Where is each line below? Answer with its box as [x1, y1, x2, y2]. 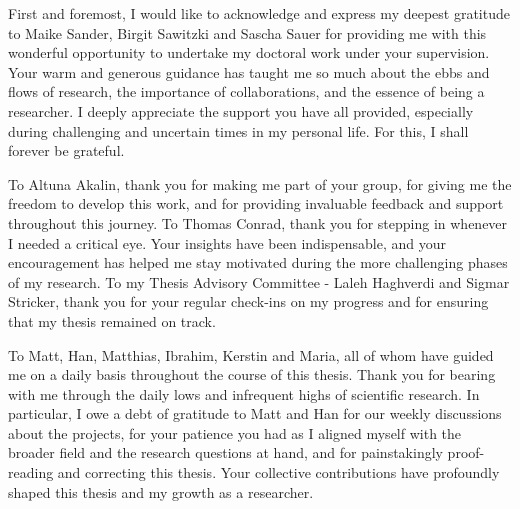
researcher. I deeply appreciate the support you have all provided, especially [8, 100, 474, 121]
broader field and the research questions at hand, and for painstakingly [8, 442, 443, 463]
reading [8, 462, 54, 483]
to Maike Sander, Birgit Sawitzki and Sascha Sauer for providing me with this [8, 22, 487, 43]
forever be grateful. [8, 140, 125, 161]
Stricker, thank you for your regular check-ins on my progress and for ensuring [8, 291, 489, 312]
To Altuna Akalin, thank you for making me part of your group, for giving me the [8, 173, 512, 194]
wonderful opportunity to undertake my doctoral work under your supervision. [8, 42, 490, 63]
